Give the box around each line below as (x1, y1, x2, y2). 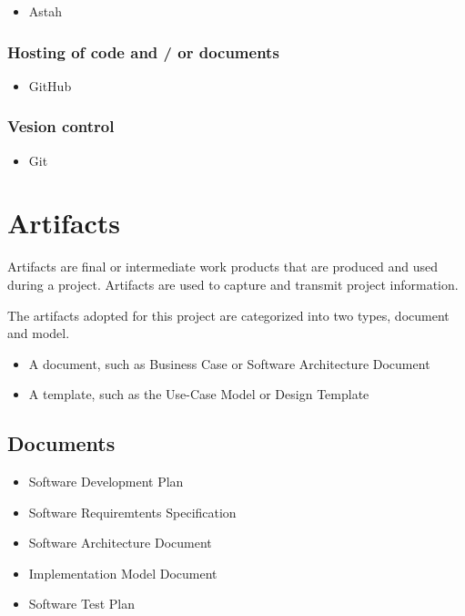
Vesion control (7, 115, 115, 138)
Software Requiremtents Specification (28, 502, 237, 521)
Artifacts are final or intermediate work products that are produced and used (7, 257, 439, 276)
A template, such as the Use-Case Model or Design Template (28, 385, 369, 404)
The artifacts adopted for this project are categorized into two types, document (7, 305, 450, 324)
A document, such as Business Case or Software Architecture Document (28, 354, 430, 373)
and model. (7, 323, 70, 343)
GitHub (28, 76, 72, 95)
